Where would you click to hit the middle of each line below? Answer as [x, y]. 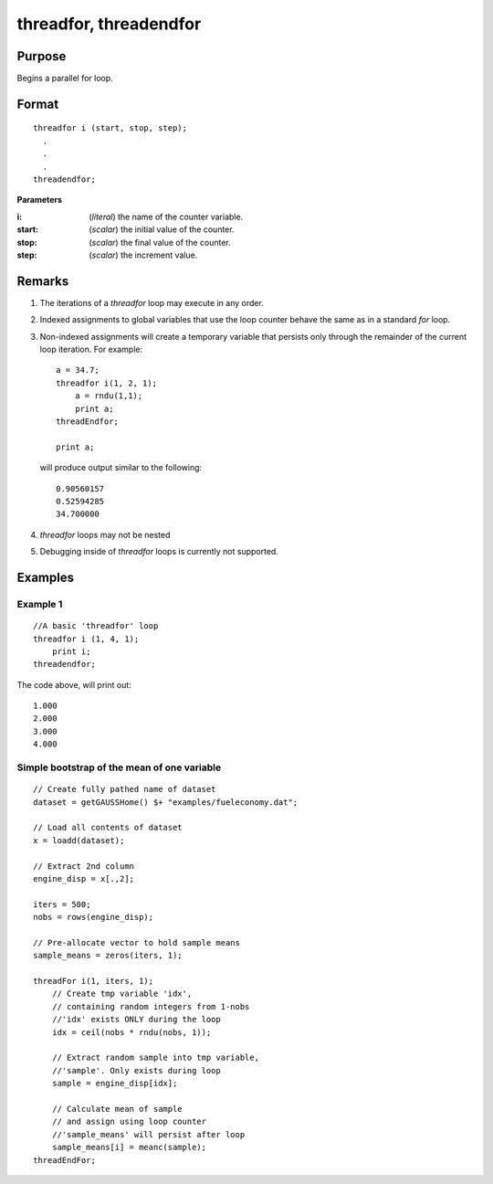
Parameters [40, 200]
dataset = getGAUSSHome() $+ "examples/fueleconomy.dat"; [166, 802]
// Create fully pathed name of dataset [125, 789]
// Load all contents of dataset [108, 828]
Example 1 [40, 604]
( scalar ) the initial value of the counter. [162, 229]
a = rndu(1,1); [109, 396]
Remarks [43, 281]
